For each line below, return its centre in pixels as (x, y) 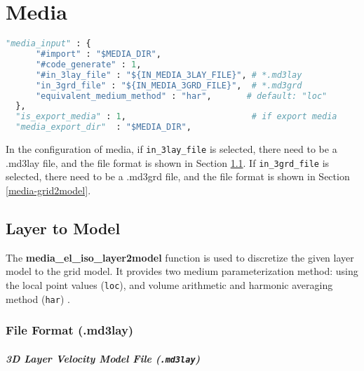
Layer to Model (63, 228)
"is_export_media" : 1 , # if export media (176, 117)
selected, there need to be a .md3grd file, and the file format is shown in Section (178, 176)
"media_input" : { (48, 44)
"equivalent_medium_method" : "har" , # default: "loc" (181, 96)
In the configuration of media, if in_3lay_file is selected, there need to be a (171, 149)
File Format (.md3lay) (70, 330)
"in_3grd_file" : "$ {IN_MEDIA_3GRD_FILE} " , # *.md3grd (169, 85)
